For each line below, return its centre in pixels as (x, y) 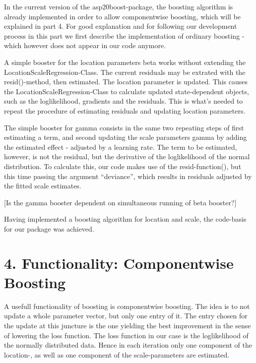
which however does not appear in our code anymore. (85, 45)
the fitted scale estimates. (43, 186)
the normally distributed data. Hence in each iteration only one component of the (128, 345)
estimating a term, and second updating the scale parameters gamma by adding (126, 137)
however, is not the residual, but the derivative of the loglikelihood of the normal (127, 156)
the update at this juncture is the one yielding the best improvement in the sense (128, 325)
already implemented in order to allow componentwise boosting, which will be (123, 16)
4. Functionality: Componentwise (119, 263)
